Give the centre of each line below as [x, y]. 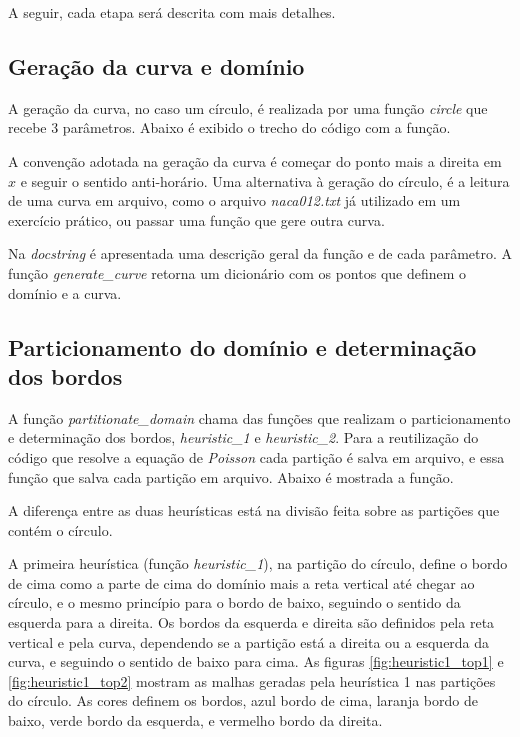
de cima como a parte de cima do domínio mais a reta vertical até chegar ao [241, 582]
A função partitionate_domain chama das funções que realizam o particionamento [259, 417]
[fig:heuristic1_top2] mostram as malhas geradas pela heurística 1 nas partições [252, 680]
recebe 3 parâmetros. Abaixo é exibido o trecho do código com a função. [229, 127]
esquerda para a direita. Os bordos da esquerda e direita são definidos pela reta [251, 622]
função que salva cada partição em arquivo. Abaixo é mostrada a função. [231, 476]
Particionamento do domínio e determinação [242, 346]
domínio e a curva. [65, 292]
